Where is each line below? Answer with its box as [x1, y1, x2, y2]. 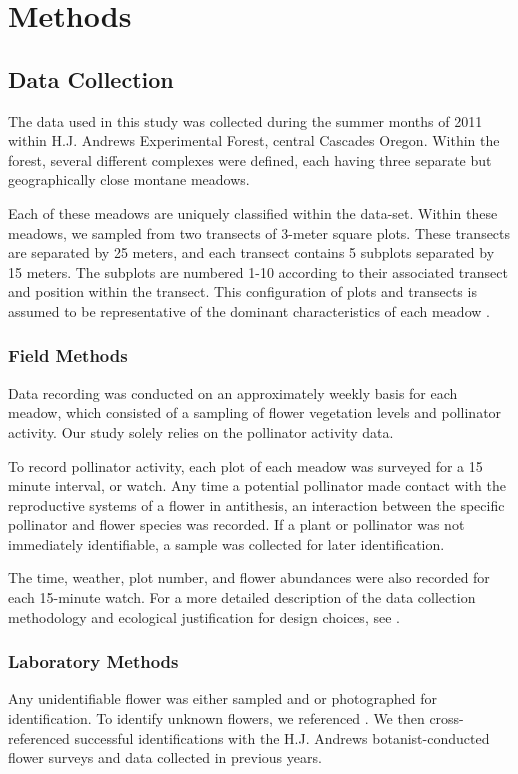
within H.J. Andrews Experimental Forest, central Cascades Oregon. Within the [8, 130, 500, 151]
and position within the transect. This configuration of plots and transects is [8, 281, 477, 302]
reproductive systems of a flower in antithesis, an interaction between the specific [8, 494, 505, 515]
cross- [429, 708, 464, 729]
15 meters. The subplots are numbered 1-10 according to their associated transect [8, 261, 508, 282]
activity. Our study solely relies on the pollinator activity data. [8, 421, 394, 442]
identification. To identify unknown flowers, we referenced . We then [8, 708, 425, 729]
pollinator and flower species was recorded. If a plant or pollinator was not [8, 514, 465, 535]
